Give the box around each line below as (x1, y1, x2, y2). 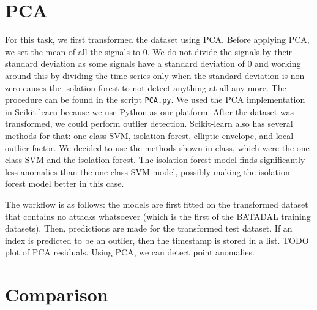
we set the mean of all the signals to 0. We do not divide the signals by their (5, 45, 292, 58)
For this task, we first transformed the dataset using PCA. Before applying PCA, (5, 33, 310, 46)
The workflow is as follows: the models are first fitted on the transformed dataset (5, 197, 308, 210)
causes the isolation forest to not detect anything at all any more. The (23, 81, 286, 94)
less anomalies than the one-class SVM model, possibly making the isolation (5, 165, 290, 178)
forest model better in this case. (5, 177, 124, 190)
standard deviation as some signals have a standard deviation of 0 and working (5, 57, 301, 70)
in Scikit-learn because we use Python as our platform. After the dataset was (5, 105, 294, 118)
